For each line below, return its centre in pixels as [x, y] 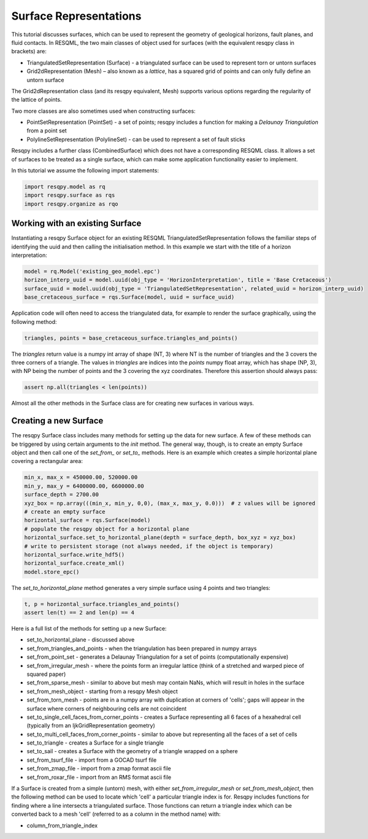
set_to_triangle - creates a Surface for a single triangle [95, 743]
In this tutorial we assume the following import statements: [85, 170]
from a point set [47, 131]
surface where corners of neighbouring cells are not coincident [107, 708]
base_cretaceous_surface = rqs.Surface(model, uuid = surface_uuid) [129, 297]
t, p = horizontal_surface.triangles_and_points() [102, 604]
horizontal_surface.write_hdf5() [75, 554]
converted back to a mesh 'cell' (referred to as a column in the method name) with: [116, 814]
